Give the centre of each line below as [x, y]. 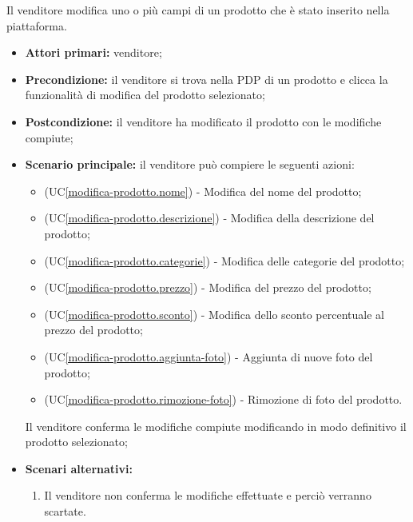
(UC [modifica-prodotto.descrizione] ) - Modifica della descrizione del [209, 218]
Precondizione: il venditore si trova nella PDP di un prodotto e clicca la [206, 79]
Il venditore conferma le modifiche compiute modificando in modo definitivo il [216, 426]
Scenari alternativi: [79, 468]
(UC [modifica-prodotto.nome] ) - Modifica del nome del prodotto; [203, 191]
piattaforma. [37, 25]
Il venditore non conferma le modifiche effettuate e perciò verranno [208, 495]
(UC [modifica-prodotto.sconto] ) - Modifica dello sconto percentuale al [214, 314]
